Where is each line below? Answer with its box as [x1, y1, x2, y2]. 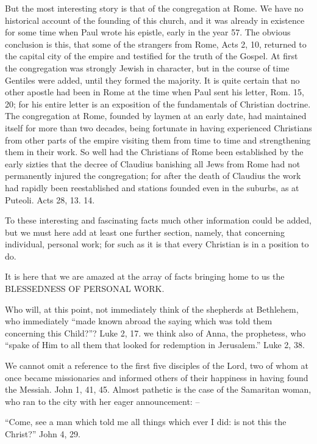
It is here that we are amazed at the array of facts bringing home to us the [5, 270, 285, 283]
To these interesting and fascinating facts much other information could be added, [5, 214, 312, 227]
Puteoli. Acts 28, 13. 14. [5, 193, 95, 206]
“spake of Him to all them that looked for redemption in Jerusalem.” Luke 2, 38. [5, 338, 305, 351]
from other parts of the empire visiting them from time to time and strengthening [5, 133, 311, 146]
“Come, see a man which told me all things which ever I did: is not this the [5, 415, 287, 428]
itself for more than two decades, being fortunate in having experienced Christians [5, 121, 312, 134]
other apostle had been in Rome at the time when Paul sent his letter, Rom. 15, [5, 86, 304, 98]
